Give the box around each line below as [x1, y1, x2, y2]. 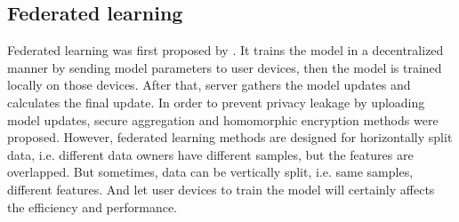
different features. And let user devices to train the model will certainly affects [7, 179, 435, 198]
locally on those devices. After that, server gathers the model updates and [7, 75, 411, 94]
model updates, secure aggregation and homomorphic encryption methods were [7, 110, 439, 129]
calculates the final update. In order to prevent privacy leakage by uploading [7, 92, 425, 111]
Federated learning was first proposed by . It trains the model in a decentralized [7, 41, 444, 59]
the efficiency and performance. [7, 197, 178, 216]
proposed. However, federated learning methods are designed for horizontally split [7, 128, 453, 147]
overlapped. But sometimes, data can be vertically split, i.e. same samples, [7, 163, 414, 181]
